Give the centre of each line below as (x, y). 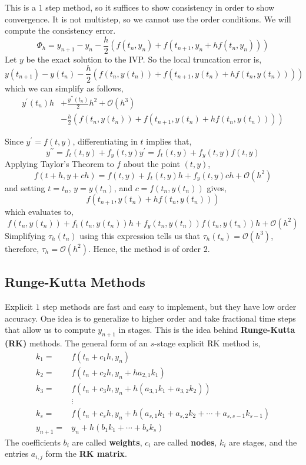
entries (17, 453)
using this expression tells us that (140, 235)
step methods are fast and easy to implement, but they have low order (169, 307)
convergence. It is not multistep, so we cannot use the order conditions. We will (148, 19)
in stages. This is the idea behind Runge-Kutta (207, 330)
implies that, (169, 141)
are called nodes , (185, 442)
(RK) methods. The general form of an (76, 343)
